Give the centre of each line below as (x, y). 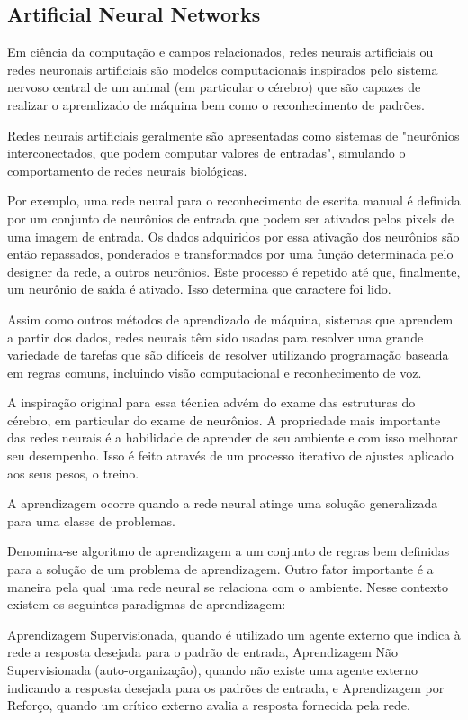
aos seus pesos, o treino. (73, 473)
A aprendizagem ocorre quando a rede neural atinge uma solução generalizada (223, 503)
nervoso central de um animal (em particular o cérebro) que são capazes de (214, 87)
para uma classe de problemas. (91, 520)
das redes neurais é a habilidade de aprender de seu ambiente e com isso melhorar (233, 437)
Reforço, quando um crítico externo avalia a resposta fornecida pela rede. (209, 705)
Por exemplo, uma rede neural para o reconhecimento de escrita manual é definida (234, 201)
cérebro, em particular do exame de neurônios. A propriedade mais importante (224, 419)
